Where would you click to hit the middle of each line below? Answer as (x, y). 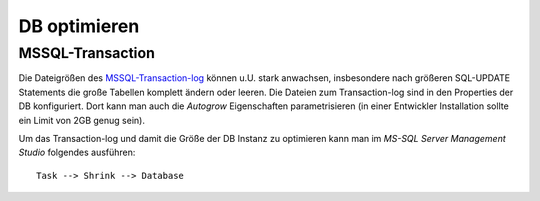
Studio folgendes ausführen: (77, 152)
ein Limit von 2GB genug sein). (81, 120)
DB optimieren (79, 26)
